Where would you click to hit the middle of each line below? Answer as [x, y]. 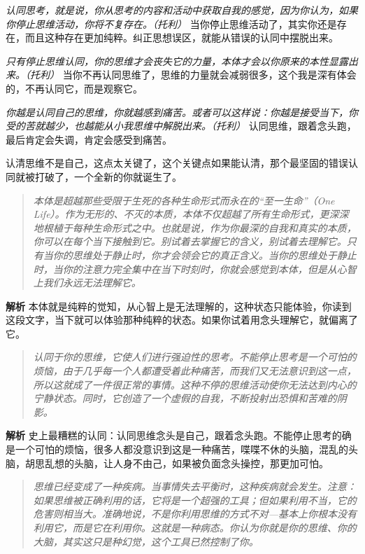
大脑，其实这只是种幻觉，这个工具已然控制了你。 [146, 541]
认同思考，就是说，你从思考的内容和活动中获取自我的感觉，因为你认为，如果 [182, 10]
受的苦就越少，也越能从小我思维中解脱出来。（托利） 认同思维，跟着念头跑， [181, 126]
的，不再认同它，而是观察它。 [74, 88]
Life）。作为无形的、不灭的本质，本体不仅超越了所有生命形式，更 [181, 214]
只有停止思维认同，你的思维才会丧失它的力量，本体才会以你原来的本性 [167, 61]
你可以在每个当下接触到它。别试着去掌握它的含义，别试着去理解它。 [190, 241]
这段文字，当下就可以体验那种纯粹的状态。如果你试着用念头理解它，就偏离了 [182, 320]
